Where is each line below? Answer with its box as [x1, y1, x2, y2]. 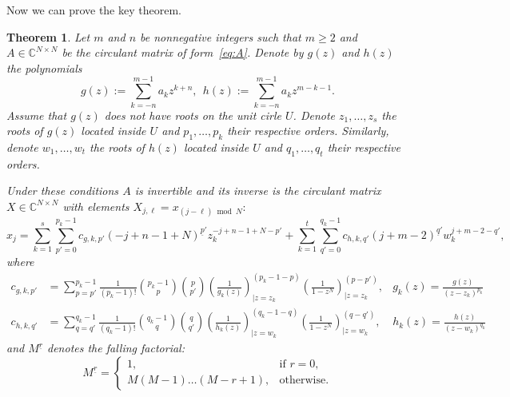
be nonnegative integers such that [140, 28, 301, 45]
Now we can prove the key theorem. [6, 2, 181, 18]
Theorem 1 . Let [6, 28, 90, 45]
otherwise [279, 375, 326, 387]
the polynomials [6, 59, 82, 76]
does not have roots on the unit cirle [104, 106, 282, 123]
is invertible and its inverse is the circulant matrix [134, 182, 381, 199]
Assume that [6, 106, 67, 123]
